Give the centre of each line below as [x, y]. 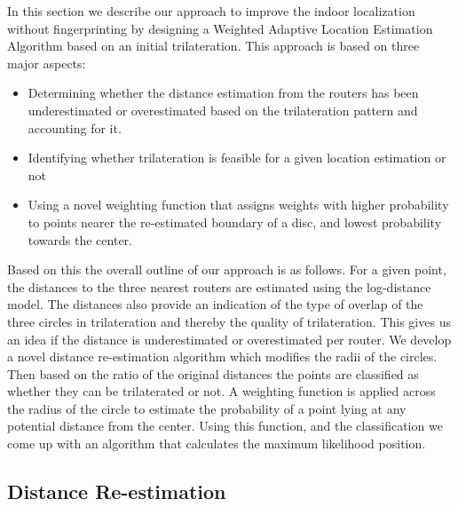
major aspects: [47, 63]
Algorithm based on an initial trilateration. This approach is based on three [213, 46]
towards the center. [80, 239]
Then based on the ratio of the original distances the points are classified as [213, 373]
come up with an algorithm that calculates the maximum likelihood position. [217, 444]
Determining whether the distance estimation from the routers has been [223, 93]
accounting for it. [75, 127]
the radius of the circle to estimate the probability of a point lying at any [207, 408]
